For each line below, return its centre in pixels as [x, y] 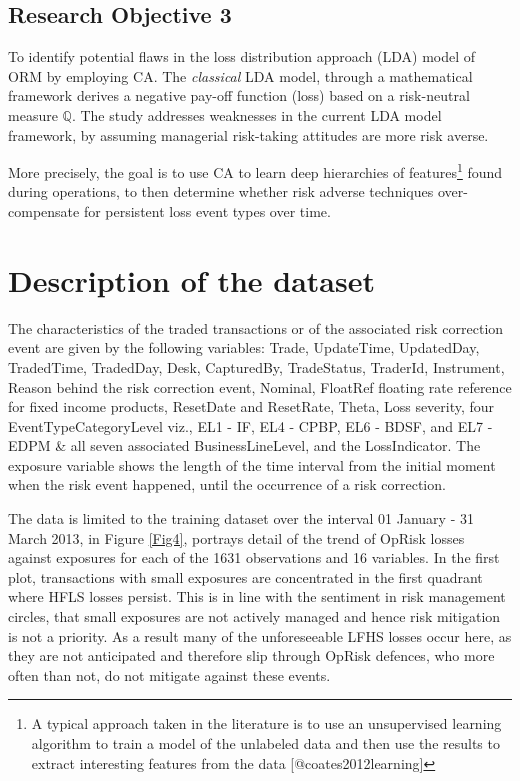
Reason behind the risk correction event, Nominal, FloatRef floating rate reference [260, 386]
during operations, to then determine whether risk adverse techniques [221, 191]
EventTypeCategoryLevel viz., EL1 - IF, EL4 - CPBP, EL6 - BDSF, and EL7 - [250, 425]
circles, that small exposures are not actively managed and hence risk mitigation [254, 616]
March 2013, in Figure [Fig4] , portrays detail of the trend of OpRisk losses [236, 537]
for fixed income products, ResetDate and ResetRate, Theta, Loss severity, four [251, 406]
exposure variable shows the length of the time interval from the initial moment [252, 464]
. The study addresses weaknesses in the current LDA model [256, 114]
